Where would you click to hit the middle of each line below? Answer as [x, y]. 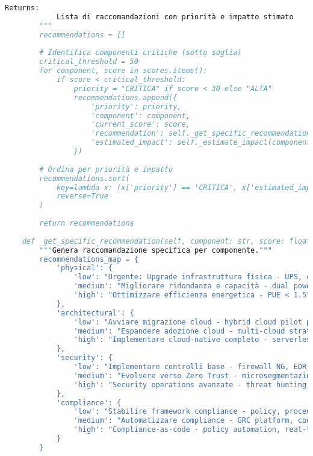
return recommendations [87, 223]
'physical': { [84, 268]
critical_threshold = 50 [89, 62]
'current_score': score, [141, 125]
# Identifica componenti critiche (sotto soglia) [141, 53]
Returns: [22, 8]
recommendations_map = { [89, 259]
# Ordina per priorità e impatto [106, 169]
